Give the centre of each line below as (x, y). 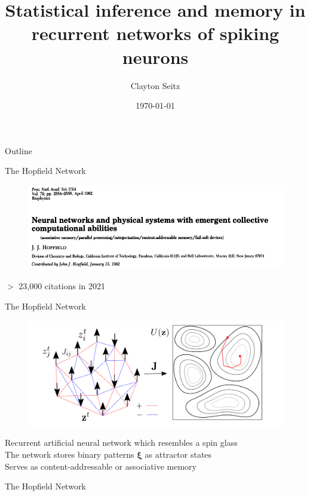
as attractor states (178, 454)
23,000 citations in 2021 (62, 286)
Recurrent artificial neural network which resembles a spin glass (121, 443)
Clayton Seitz (155, 85)
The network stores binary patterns (70, 454)
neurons (155, 56)
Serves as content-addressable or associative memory (101, 466)
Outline (19, 150)
